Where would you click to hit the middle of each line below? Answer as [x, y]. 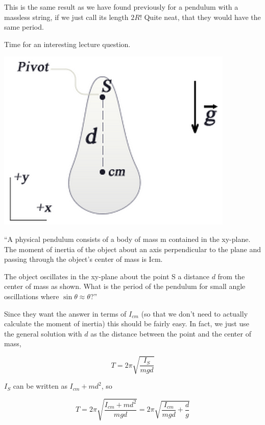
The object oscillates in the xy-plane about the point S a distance [107, 276]
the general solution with [43, 333]
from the [231, 276]
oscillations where [32, 296]
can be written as [40, 386]
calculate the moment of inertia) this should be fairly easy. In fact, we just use [127, 323]
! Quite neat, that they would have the [200, 17]
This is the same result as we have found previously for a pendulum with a [121, 7]
